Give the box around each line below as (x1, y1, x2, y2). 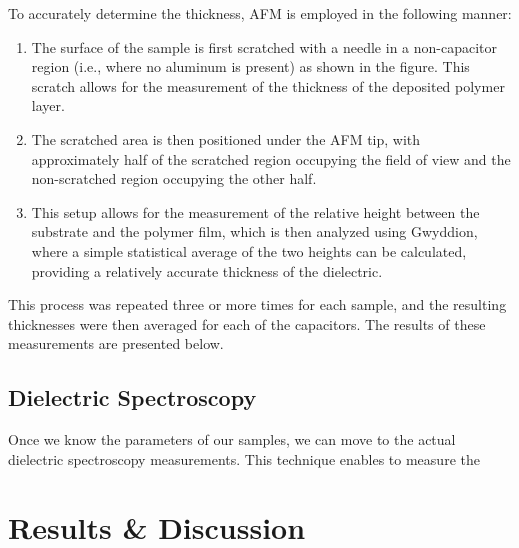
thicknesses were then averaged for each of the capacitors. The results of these (8, 313, 486, 334)
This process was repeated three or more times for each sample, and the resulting (8, 294, 507, 315)
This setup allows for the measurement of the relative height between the (31, 201, 480, 222)
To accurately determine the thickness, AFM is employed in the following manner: (8, 3, 512, 23)
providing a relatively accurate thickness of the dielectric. (31, 260, 383, 281)
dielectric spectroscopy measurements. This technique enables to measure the (8, 448, 480, 469)
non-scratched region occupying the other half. (31, 168, 317, 189)
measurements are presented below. (8, 333, 224, 354)
